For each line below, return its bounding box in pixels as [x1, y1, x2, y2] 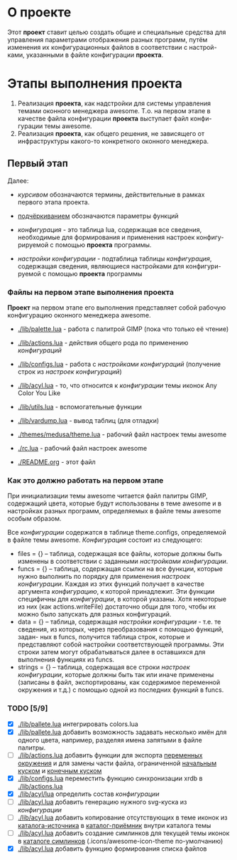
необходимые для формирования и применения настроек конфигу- [17, 233, 224, 241]
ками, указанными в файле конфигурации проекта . [7, 51, 164, 59]
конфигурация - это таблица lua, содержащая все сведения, [17, 225, 202, 234]
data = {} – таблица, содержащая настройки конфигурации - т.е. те [17, 617, 221, 626]
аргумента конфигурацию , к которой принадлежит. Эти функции [17, 587, 215, 596]
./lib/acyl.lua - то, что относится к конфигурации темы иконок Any [17, 381, 218, 389]
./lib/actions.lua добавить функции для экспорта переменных [17, 750, 203, 759]
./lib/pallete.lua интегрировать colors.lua [17, 720, 138, 728]
